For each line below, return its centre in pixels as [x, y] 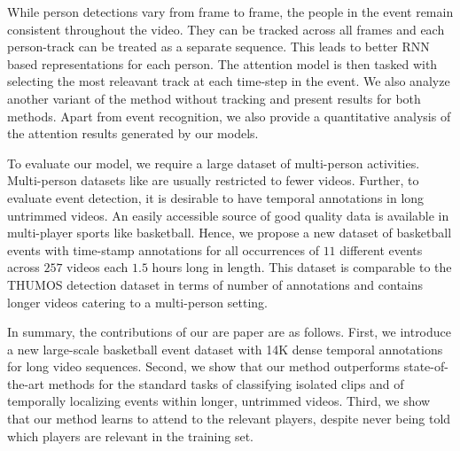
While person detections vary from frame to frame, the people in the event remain [230, 12]
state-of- [426, 366]
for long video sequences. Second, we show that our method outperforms [204, 366]
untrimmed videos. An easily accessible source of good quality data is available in [228, 215]
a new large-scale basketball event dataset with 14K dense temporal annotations [225, 349]
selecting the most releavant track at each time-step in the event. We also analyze [229, 81]
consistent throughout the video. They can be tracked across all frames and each [226, 29]
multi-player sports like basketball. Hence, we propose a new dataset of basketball [230, 233]
